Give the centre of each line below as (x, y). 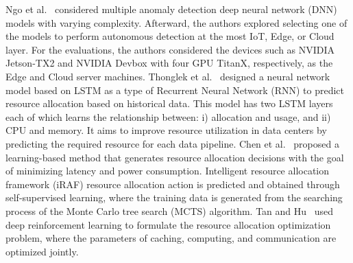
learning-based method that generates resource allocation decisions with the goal (175, 157)
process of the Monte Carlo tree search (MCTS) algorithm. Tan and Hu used (170, 210)
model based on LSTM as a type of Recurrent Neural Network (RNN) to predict (175, 90)
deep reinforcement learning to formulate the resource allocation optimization (168, 224)
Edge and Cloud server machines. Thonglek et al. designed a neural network (168, 76)
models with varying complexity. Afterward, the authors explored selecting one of (176, 22)
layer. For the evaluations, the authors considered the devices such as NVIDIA (170, 49)
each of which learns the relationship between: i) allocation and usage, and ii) (168, 116)
